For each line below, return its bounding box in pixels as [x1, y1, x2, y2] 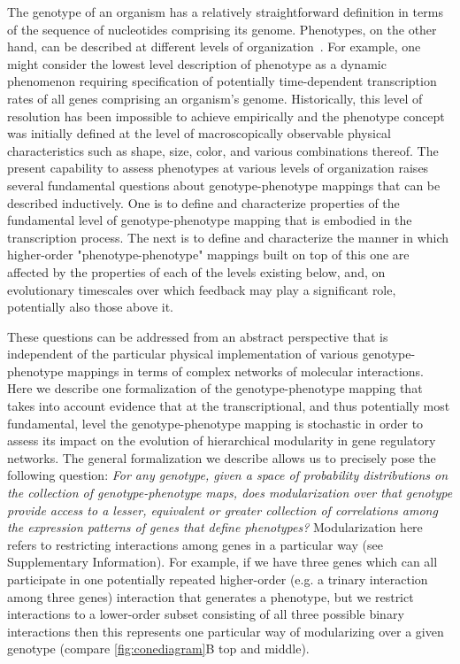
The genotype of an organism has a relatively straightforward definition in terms [7, 3, 443, 20]
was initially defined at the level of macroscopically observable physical [7, 124, 391, 143]
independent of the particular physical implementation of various [7, 344, 358, 363]
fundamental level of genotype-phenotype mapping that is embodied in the [7, 211, 412, 229]
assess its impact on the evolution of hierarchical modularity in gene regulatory [7, 431, 436, 450]
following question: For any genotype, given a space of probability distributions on [7, 466, 448, 484]
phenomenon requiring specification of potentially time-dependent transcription [7, 72, 437, 90]
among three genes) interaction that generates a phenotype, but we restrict [7, 587, 414, 606]
